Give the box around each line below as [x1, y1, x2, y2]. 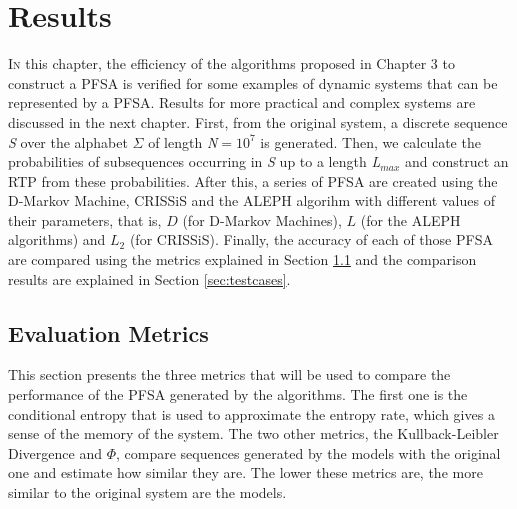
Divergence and [8, 442, 102, 463]
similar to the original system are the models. [8, 482, 287, 503]
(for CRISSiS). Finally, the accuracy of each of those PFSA [129, 229, 493, 250]
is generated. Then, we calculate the [260, 131, 481, 152]
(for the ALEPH [360, 209, 461, 230]
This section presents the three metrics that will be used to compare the [8, 364, 451, 385]
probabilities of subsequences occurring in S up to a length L [8, 151, 381, 172]
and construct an [405, 151, 509, 172]
